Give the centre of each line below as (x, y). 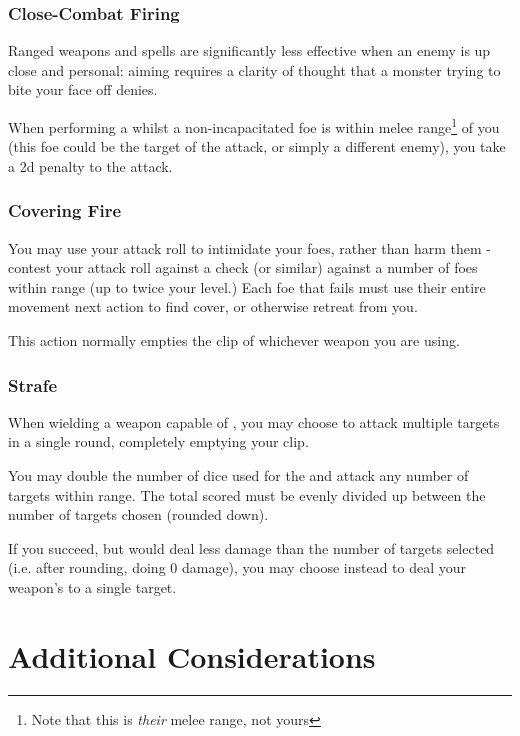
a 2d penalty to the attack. (90, 165)
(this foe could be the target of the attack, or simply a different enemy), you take (257, 146)
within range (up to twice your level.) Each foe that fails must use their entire (247, 286)
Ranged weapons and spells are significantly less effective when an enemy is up (249, 50)
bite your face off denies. (83, 89)
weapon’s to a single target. (92, 587)
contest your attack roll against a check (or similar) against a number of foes (243, 267)
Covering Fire (65, 210)
